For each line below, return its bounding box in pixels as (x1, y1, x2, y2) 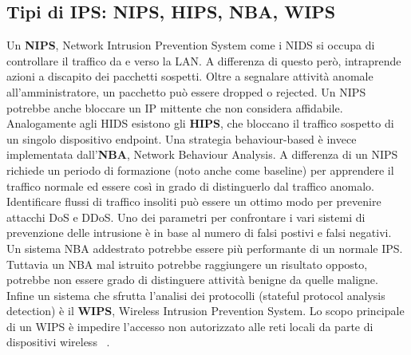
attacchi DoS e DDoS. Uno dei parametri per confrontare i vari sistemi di (6, 208, 366, 225)
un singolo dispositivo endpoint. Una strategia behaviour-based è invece (6, 130, 357, 147)
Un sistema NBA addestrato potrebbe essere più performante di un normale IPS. (6, 239, 403, 256)
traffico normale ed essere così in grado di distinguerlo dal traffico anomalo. (6, 177, 374, 194)
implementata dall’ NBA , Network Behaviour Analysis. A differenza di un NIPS (6, 146, 398, 163)
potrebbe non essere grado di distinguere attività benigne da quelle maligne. (6, 271, 378, 288)
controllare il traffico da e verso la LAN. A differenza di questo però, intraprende (6, 52, 401, 69)
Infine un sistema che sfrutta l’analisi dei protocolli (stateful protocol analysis (6, 286, 385, 303)
